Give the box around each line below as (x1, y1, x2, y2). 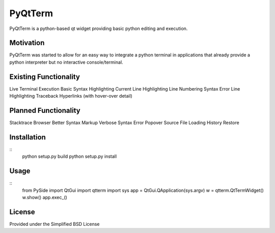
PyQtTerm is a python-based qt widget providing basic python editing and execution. (9, 25, 188, 32)
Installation (9, 133, 46, 141)
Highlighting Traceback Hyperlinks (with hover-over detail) (9, 93, 132, 99)
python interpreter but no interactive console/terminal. (9, 59, 123, 65)
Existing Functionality (9, 72, 80, 81)
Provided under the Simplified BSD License (9, 221, 100, 227)
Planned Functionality (9, 106, 81, 114)
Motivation (9, 39, 45, 47)
